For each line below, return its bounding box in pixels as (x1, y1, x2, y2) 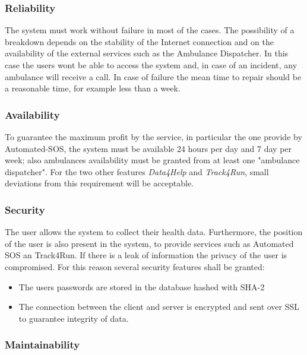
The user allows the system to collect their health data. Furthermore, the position (5, 226, 303, 238)
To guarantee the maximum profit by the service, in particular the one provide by (5, 131, 302, 142)
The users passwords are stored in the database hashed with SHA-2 (18, 280, 265, 293)
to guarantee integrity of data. (18, 312, 129, 324)
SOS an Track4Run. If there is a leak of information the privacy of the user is (5, 249, 287, 261)
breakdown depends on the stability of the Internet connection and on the (5, 35, 274, 47)
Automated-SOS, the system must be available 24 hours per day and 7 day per (5, 142, 292, 154)
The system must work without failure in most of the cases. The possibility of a (5, 24, 295, 36)
